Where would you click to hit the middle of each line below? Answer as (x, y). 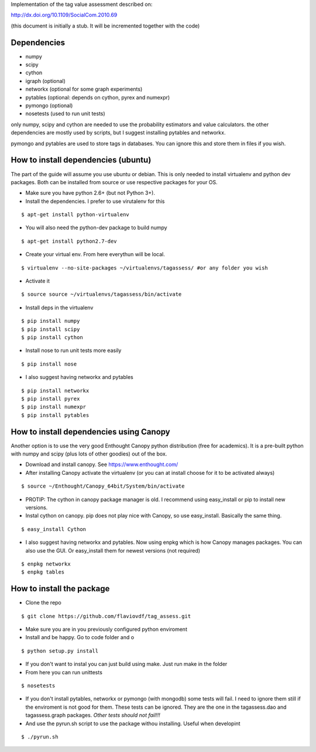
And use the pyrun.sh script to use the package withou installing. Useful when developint (133, 723)
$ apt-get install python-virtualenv (75, 215)
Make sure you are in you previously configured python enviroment (106, 629)
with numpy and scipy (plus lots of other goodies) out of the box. (89, 454)
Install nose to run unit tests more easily (73, 350)
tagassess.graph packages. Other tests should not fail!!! (93, 715)
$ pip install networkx (55, 391)
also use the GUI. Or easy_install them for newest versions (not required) (113, 550)
